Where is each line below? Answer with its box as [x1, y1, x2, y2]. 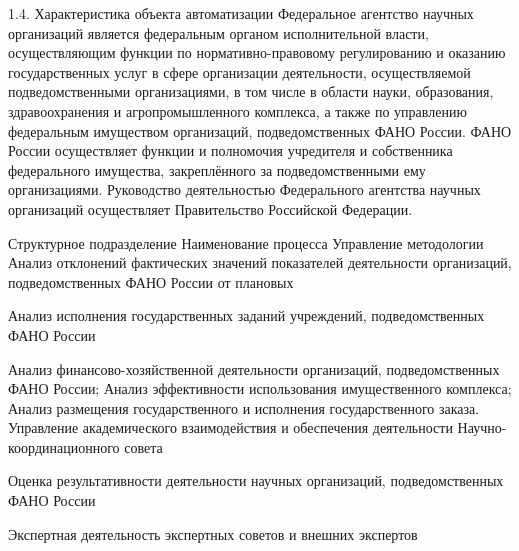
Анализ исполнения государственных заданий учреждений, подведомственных [8, 305, 485, 326]
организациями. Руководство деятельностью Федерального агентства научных [8, 179, 481, 200]
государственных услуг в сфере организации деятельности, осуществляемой [8, 61, 471, 82]
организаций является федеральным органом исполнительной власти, [8, 22, 429, 43]
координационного [8, 436, 120, 457]
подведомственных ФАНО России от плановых [8, 271, 294, 292]
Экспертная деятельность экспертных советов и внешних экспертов [8, 523, 418, 544]
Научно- [457, 417, 507, 438]
